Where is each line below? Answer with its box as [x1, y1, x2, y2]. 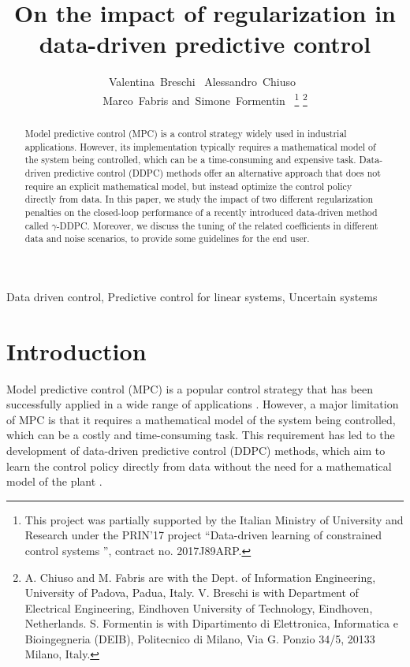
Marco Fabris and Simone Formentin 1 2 [102, 89, 307, 108]
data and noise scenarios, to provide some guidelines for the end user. [24, 232, 310, 245]
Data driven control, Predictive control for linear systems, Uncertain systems [6, 288, 378, 304]
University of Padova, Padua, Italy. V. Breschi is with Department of [24, 584, 359, 601]
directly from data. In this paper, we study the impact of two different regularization [24, 192, 374, 206]
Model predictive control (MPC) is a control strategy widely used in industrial [24, 126, 347, 140]
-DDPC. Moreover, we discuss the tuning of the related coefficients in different [56, 218, 378, 232]
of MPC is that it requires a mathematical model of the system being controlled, [6, 411, 396, 427]
